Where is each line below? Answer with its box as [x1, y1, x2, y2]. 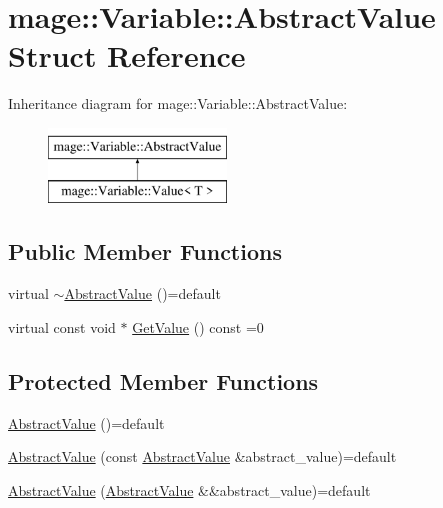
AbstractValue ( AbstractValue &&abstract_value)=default [8, 479, 371, 500]
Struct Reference [8, 35, 246, 76]
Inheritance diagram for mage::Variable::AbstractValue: [8, 93, 348, 114]
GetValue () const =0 [132, 316, 264, 337]
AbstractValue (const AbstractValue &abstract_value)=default [8, 446, 397, 467]
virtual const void [8, 316, 116, 337]
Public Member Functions [8, 236, 282, 267]
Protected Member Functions [8, 365, 319, 396]
